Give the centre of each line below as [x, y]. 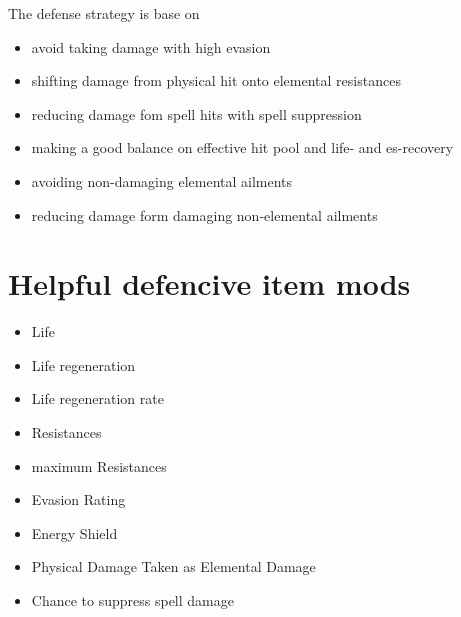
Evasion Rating [78, 499]
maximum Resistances [99, 465]
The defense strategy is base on [104, 13]
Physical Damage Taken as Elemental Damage [173, 566]
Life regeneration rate [97, 398]
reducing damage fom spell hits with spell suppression [196, 113]
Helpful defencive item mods [209, 283]
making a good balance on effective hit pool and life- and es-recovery [242, 147]
